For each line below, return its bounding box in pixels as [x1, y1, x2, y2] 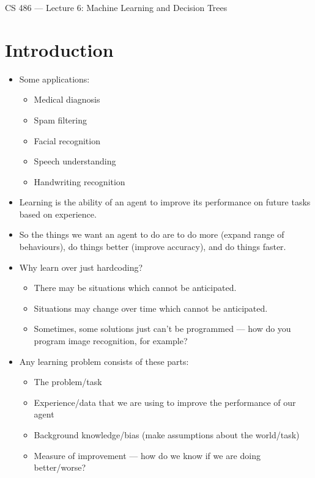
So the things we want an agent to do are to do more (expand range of [19, 228, 284, 241]
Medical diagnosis [34, 93, 100, 106]
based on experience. [19, 207, 97, 220]
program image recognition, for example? [34, 334, 188, 347]
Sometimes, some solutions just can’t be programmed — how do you [34, 322, 291, 335]
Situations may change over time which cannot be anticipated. [34, 301, 268, 314]
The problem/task [34, 375, 102, 388]
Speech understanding [34, 155, 116, 167]
